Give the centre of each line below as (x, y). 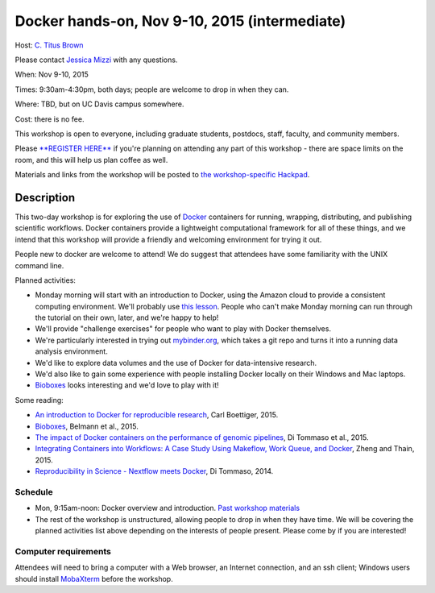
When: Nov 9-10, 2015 (52, 75)
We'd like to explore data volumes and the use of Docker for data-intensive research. (176, 363)
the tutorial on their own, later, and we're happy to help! (127, 317)
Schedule (34, 491)
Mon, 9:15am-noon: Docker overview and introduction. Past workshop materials (168, 508)
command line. (39, 265)
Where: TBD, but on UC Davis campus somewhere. (99, 104)
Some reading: (39, 400)
